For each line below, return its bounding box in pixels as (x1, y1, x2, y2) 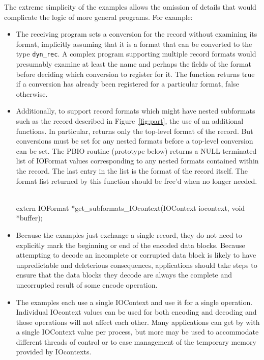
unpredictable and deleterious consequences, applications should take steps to (16, 259, 257, 270)
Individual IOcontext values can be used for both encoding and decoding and (16, 307, 257, 317)
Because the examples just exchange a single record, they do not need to (16, 229, 242, 240)
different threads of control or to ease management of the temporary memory (16, 336, 256, 347)
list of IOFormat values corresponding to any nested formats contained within (16, 155, 259, 166)
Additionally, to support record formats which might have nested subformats (16, 105, 255, 116)
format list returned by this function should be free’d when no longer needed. (16, 175, 257, 186)
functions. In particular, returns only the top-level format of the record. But (16, 125, 253, 136)
